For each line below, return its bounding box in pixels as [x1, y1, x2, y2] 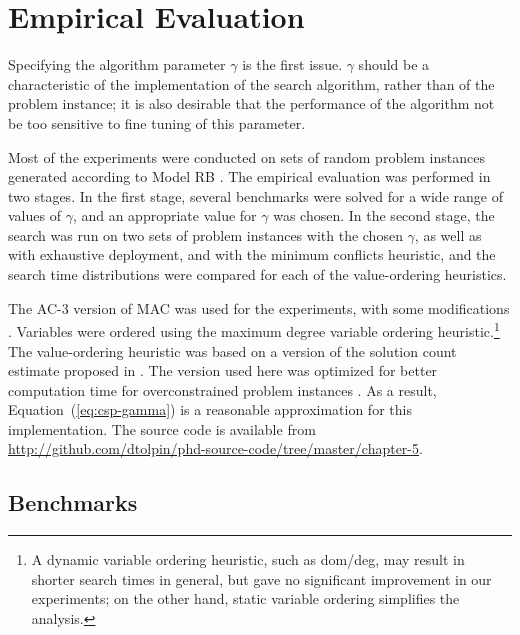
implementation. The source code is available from [8, 418, 316, 439]
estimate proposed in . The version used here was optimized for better [8, 360, 438, 381]
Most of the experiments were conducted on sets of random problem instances [8, 146, 485, 167]
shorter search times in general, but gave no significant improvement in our [31, 568, 492, 589]
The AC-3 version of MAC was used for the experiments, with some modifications [8, 297, 510, 318]
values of [8, 205, 61, 226]
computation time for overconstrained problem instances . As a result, [8, 379, 437, 400]
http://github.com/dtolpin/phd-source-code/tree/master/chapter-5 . [8, 438, 423, 459]
